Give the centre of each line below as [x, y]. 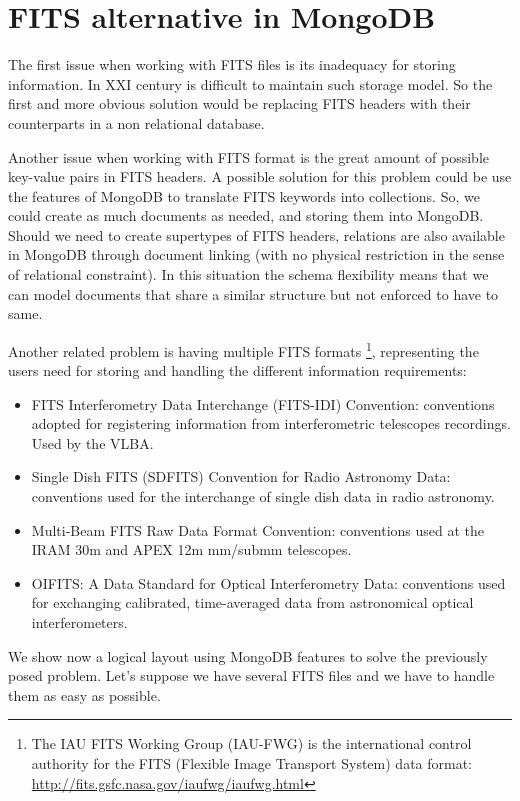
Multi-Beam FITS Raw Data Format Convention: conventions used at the [258, 529]
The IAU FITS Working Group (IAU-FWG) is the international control [251, 743]
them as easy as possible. [84, 694]
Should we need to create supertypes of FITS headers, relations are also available [256, 234]
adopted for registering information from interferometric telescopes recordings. [271, 423]
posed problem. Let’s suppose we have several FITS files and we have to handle [251, 675]
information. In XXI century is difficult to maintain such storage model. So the [250, 83]
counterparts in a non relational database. [136, 122]
